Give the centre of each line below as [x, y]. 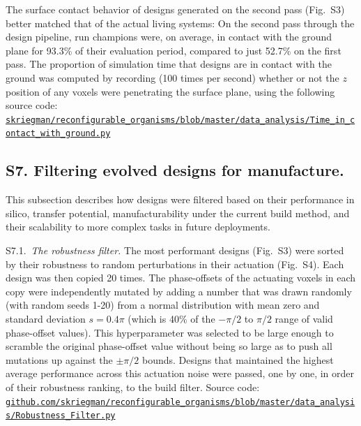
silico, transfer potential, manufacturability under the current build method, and [178, 213]
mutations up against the [59, 359]
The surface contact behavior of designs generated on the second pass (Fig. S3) [175, 9]
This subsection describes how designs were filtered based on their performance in [180, 199]
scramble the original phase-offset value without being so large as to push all [169, 346]
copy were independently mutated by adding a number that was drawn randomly [179, 291]
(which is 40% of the [171, 319]
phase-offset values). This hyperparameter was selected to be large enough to [170, 332]
